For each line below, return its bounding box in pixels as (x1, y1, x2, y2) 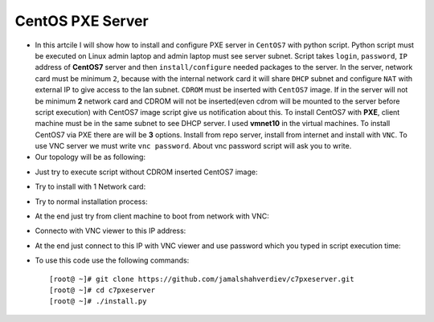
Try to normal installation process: (35, 197, 148, 206)
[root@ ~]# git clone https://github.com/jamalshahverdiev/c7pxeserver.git (49, 274, 354, 283)
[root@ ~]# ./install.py (49, 297, 147, 306)
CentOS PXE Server (14, 12, 149, 30)
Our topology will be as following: (35, 153, 146, 162)
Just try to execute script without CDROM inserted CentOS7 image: (35, 167, 258, 177)
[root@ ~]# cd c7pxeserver (49, 285, 156, 295)
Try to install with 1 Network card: (35, 181, 146, 192)
